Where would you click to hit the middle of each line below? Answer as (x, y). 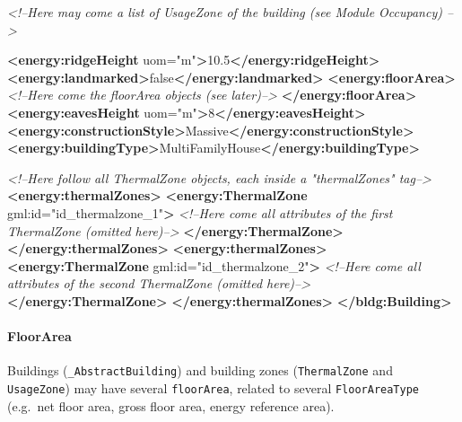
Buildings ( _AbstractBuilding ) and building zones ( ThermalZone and (200, 370)
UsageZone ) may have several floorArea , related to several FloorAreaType (214, 387)
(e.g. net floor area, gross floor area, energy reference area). (171, 405)
